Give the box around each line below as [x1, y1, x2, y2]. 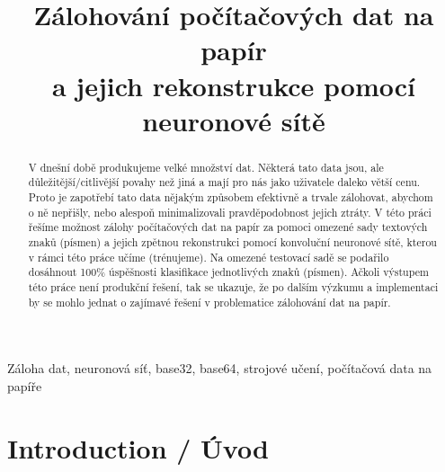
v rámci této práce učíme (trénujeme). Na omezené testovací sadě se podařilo [28, 249, 389, 264]
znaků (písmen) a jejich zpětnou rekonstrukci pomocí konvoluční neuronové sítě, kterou [28, 235, 437, 250]
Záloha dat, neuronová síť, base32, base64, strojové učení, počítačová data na [7, 359, 432, 378]
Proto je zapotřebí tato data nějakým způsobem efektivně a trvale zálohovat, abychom [28, 190, 433, 205]
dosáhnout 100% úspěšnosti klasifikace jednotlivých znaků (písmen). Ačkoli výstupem [28, 264, 429, 280]
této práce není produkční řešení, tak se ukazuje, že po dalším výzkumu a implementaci [28, 279, 439, 294]
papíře [7, 376, 42, 395]
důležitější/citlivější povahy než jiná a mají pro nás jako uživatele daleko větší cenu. [28, 174, 421, 190]
